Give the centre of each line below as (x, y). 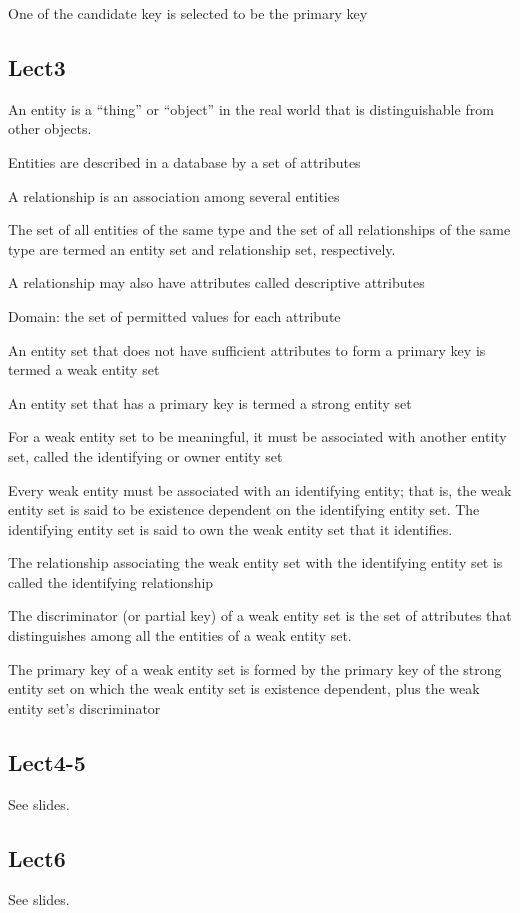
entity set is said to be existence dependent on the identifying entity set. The (244, 509)
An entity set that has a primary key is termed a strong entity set (210, 402)
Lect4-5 (47, 761)
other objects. (50, 128)
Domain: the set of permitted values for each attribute (174, 315)
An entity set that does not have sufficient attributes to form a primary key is (247, 349)
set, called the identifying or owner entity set (145, 455)
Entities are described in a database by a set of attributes (184, 161)
